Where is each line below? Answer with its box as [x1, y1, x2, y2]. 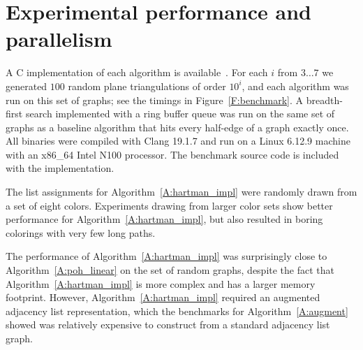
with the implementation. [6, 161, 114, 175]
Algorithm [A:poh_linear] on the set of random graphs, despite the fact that [6, 263, 335, 277]
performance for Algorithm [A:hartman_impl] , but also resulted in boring [6, 212, 323, 226]
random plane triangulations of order [68, 78, 226, 93]
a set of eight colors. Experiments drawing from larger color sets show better [6, 198, 333, 212]
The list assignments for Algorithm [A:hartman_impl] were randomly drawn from [6, 184, 357, 199]
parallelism [6, 24, 112, 53]
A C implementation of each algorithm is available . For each [6, 65, 268, 80]
